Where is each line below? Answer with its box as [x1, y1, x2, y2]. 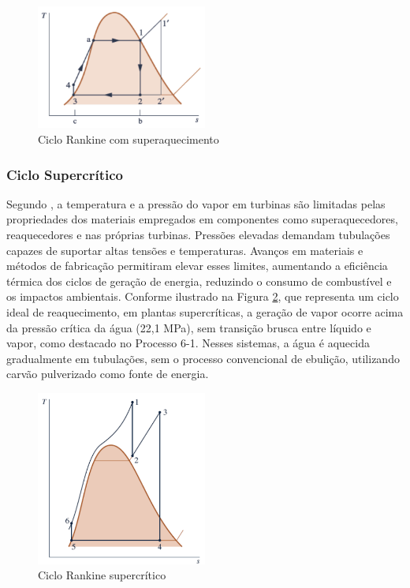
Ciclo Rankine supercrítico [38, 567, 166, 583]
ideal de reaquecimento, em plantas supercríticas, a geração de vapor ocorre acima [6, 303, 404, 320]
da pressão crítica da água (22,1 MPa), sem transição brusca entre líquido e [6, 319, 371, 335]
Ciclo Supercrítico [6, 164, 123, 184]
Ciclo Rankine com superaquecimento [38, 131, 219, 147]
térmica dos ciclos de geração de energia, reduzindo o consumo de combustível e [6, 272, 392, 289]
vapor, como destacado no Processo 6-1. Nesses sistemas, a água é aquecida [6, 335, 370, 351]
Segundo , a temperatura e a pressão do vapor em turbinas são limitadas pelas [6, 195, 386, 212]
